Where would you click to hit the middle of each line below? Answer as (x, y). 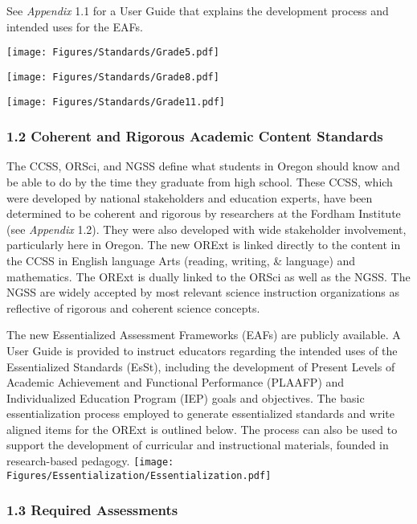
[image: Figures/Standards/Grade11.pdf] (116, 102)
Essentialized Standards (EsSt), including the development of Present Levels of (201, 366)
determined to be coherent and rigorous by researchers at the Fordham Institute (204, 213)
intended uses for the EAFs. (75, 26)
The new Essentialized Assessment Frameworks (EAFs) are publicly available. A (204, 335)
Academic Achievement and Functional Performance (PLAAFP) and (176, 382)
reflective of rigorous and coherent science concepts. (133, 307)
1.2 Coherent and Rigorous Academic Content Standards (195, 136)
